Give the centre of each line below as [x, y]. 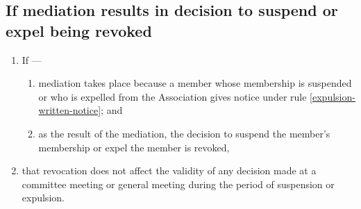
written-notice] [70, 110]
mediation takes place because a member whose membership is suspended [195, 83]
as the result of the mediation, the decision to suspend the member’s [184, 133]
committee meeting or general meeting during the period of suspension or [178, 184]
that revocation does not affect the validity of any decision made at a [169, 170]
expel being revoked [79, 30]
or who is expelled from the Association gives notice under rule [173, 96]
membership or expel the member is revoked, [134, 147]
